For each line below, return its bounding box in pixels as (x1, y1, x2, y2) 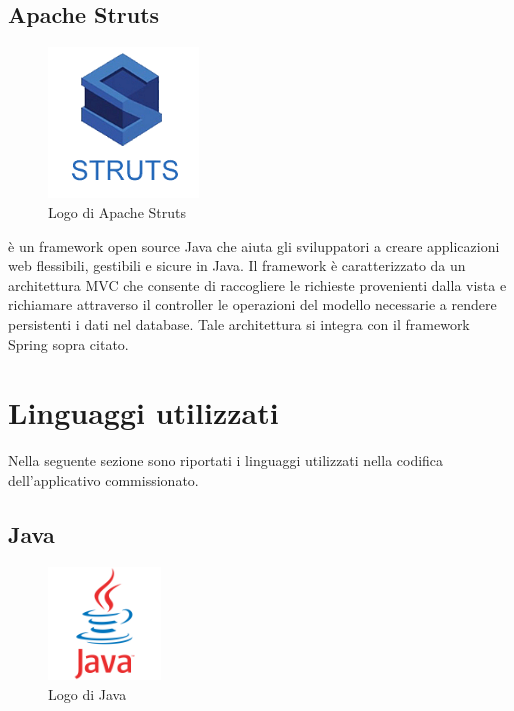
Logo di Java (48, 683, 127, 704)
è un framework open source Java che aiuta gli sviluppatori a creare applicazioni (8, 235, 500, 256)
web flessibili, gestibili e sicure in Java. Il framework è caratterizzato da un (8, 255, 466, 276)
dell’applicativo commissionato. (8, 469, 199, 490)
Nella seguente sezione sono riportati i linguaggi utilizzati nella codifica (8, 450, 444, 471)
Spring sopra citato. (8, 333, 129, 354)
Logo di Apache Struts (48, 201, 186, 222)
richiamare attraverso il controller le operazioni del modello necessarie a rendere (8, 294, 497, 315)
